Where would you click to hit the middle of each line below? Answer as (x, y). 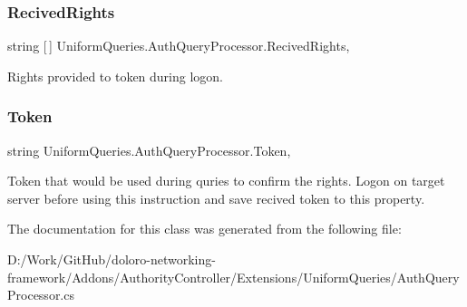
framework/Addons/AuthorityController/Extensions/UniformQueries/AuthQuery (233, 277)
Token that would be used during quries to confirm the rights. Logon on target (226, 181)
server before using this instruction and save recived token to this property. (216, 198)
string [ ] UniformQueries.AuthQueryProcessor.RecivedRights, (179, 46)
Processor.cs (41, 295)
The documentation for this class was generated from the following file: (204, 229)
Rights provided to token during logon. (115, 76)
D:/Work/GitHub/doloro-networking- (112, 259)
